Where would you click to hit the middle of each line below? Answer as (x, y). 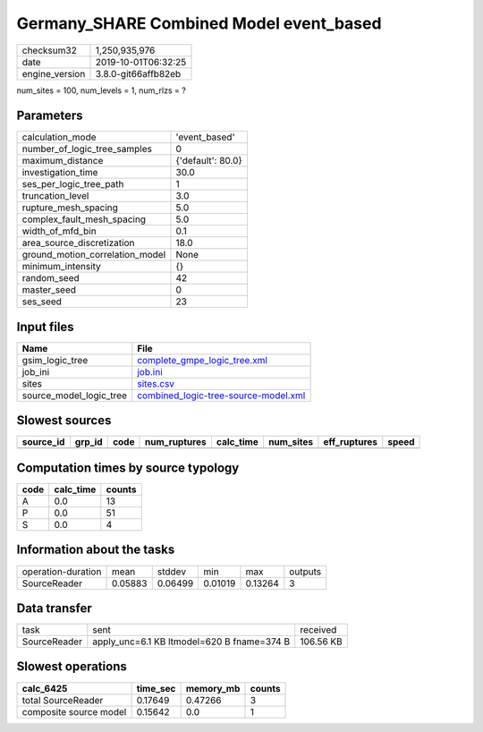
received (318, 630)
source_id (43, 442)
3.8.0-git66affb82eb (138, 73)
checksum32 (50, 50)
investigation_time (60, 173)
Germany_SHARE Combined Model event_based (199, 23)
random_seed (51, 278)
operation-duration (62, 571)
